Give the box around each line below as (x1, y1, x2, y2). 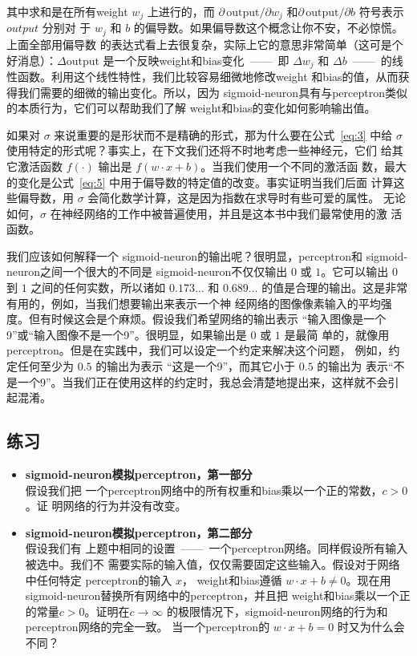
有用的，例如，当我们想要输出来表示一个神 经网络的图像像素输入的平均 (6, 294, 381, 311)
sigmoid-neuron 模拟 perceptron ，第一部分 (25, 466, 253, 483)
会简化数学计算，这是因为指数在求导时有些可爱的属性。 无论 (87, 189, 406, 206)
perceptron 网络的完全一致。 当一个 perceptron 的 (25, 618, 270, 635)
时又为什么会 (337, 618, 405, 635)
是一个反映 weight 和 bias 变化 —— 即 (103, 51, 289, 68)
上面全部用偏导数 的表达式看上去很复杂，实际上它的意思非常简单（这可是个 (6, 35, 403, 52)
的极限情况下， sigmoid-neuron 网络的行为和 (166, 602, 388, 619)
